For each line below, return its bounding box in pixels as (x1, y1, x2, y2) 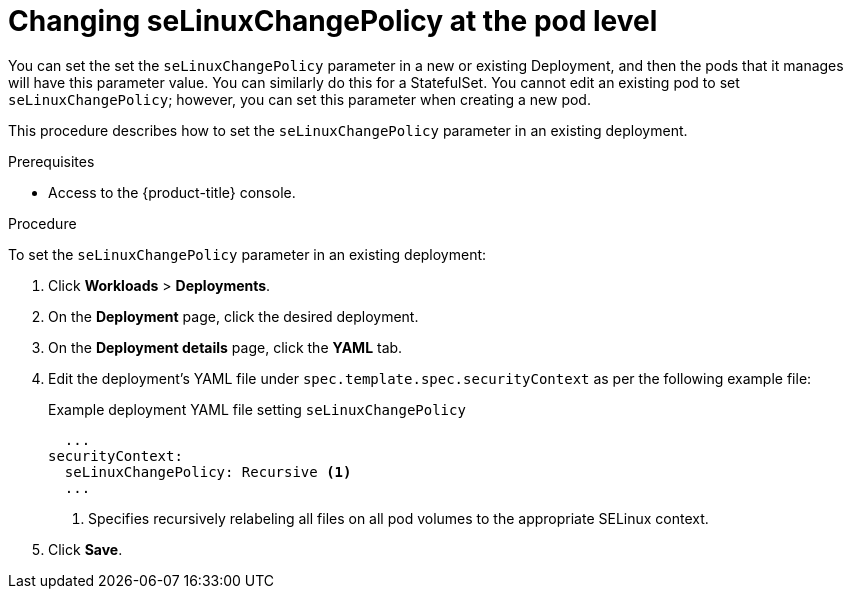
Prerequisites (8, 152, 95, 170)
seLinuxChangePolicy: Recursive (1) (64, 463, 352, 480)
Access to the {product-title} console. (48, 183, 296, 201)
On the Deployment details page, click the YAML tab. (48, 338, 403, 356)
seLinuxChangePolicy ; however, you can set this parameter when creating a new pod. (8, 90, 591, 108)
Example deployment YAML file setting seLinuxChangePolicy (48, 400, 466, 418)
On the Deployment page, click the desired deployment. (48, 307, 419, 325)
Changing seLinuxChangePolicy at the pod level (8, 4, 658, 38)
